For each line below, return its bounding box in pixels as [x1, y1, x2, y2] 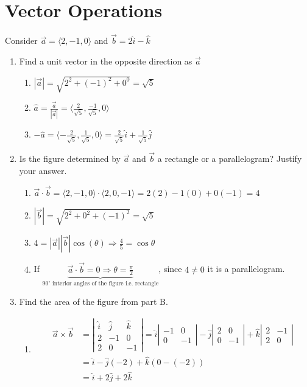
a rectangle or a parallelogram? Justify [157, 152, 302, 165]
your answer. [19, 164, 67, 176]
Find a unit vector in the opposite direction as [19, 54, 192, 67]
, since [158, 262, 182, 275]
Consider [5, 34, 38, 47]
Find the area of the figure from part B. [19, 295, 168, 307]
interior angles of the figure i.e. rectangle [52, 281, 159, 287]
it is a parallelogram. [207, 262, 285, 275]
